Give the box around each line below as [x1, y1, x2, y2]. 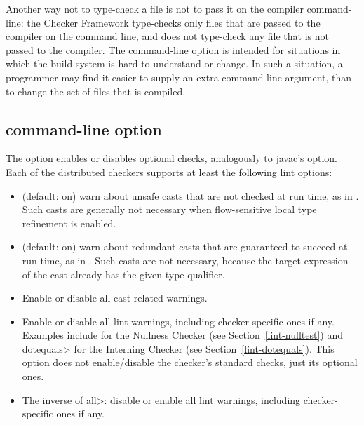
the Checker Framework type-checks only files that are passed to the [27, 15, 321, 29]
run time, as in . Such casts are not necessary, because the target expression [22, 252, 349, 267]
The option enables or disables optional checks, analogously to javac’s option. [6, 151, 338, 166]
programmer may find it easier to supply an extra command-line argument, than [6, 69, 352, 84]
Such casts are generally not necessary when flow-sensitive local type [22, 202, 317, 217]
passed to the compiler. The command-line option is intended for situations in [6, 42, 341, 57]
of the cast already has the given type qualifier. [22, 267, 225, 281]
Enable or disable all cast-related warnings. [22, 290, 208, 305]
